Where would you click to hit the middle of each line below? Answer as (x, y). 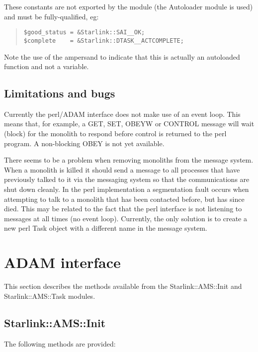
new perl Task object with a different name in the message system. (106, 228)
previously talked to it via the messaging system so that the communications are (127, 179)
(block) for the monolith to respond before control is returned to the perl (115, 133)
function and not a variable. (46, 66)
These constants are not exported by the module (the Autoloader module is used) (129, 6)
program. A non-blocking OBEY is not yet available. (84, 143)
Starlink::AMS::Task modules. (50, 296)
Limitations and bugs (60, 93)
